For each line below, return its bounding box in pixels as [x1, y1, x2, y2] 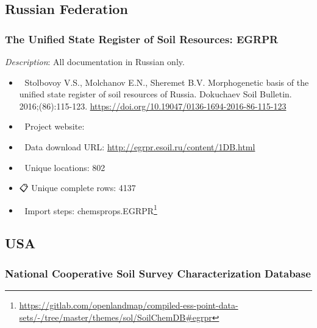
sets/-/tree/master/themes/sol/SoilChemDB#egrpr [19, 310, 212, 323]
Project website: [24, 120, 85, 133]
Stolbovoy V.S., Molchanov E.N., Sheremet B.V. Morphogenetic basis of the [24, 75, 309, 88]
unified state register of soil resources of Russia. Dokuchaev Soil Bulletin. [19, 88, 292, 100]
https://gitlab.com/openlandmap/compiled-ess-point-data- [19, 299, 238, 311]
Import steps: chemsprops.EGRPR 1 [24, 202, 157, 217]
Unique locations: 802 [24, 161, 105, 173]
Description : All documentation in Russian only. [5, 55, 185, 68]
